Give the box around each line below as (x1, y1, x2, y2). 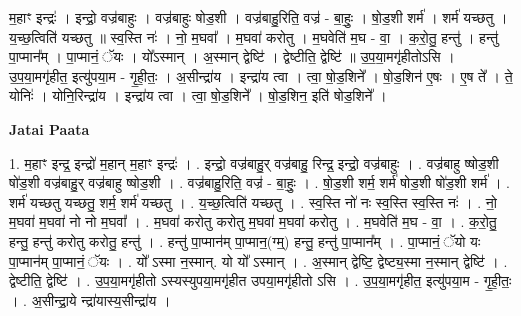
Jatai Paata (9, 118, 90, 139)
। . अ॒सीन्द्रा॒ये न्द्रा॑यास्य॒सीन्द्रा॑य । (9, 289, 171, 310)
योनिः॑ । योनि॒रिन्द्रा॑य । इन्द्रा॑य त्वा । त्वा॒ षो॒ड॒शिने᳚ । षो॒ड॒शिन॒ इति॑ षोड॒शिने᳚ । (9, 85, 387, 106)
